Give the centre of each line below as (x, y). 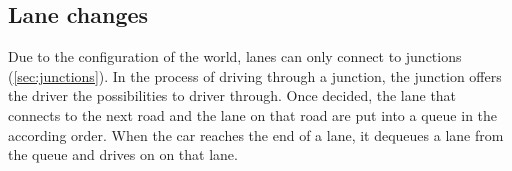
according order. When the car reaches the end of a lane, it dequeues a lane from (256, 134)
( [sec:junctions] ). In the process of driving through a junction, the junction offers (255, 75)
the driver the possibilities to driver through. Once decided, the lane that (232, 95)
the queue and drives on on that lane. (123, 154)
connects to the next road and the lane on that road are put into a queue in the (253, 114)
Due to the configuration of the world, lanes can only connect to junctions (235, 56)
